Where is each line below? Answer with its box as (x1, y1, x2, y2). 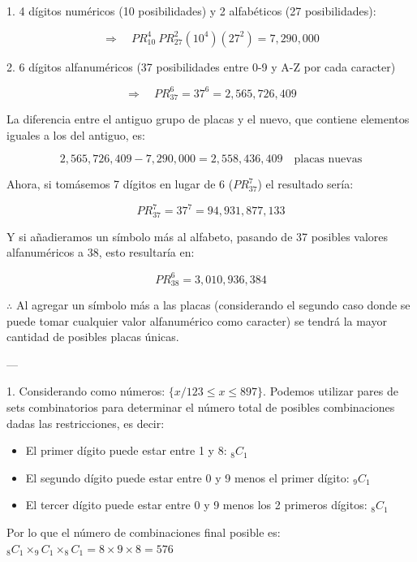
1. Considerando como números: (6, 383, 166, 400)
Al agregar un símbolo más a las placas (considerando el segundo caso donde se (15, 296, 411, 313)
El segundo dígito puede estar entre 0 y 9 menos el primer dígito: (25, 469, 350, 486)
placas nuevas (294, 153, 363, 166)
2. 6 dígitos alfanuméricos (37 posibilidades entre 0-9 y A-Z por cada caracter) (6, 58, 396, 75)
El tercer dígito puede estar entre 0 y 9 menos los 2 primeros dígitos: (25, 496, 368, 513)
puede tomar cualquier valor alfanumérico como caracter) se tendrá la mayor (6, 312, 387, 329)
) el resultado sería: (257, 175, 354, 192)
